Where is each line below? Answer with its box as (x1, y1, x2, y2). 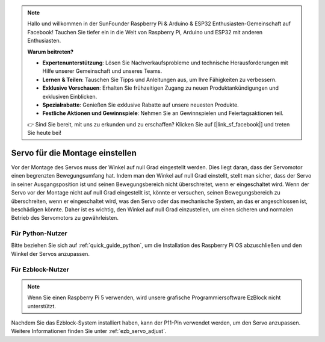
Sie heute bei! (27, 129, 61, 137)
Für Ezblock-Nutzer (11, 265, 69, 273)
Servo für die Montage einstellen (11, 148, 137, 158)
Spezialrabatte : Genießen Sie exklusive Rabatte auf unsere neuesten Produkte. (42, 101, 239, 108)
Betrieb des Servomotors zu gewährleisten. (11, 214, 119, 222)
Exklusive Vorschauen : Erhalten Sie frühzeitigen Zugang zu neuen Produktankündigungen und (42, 84, 279, 92)
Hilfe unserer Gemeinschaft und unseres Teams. (42, 67, 162, 75)
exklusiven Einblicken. (42, 93, 97, 100)
